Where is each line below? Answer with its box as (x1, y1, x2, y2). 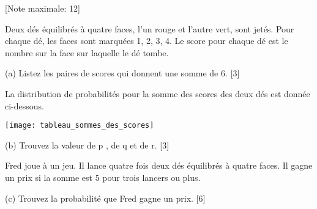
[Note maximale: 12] (5, 2, 80, 14)
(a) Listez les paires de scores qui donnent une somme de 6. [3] (5, 67, 240, 79)
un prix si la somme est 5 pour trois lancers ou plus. (5, 171, 201, 183)
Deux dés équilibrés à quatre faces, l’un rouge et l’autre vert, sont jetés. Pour (5, 22, 294, 35)
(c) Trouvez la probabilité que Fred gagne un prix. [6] (5, 191, 206, 204)
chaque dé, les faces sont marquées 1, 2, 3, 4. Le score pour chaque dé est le (5, 34, 288, 47)
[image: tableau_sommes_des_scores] (5, 121, 154, 130)
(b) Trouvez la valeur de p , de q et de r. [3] (5, 138, 170, 151)
